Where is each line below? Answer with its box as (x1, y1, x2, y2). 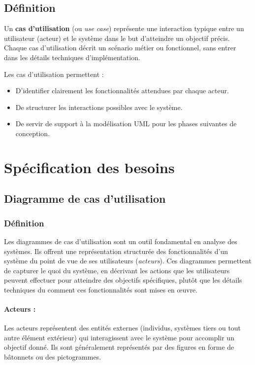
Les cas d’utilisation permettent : (4, 69, 104, 79)
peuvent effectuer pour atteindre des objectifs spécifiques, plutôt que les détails (4, 275, 242, 285)
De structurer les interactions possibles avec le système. (15, 102, 183, 112)
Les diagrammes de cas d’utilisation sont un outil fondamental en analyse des (4, 236, 237, 246)
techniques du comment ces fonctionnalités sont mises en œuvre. (4, 284, 198, 294)
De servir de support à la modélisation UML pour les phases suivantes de (15, 118, 237, 129)
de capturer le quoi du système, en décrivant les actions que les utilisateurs (4, 265, 230, 275)
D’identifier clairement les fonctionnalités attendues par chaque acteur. (15, 85, 229, 96)
